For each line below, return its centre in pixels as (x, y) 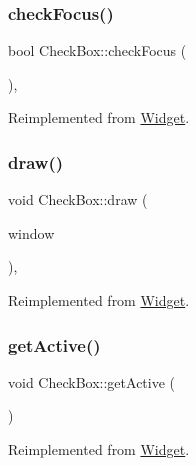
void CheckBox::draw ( (78, 199)
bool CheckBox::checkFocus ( (97, 50)
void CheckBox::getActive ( (92, 381)
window (31, 232)
